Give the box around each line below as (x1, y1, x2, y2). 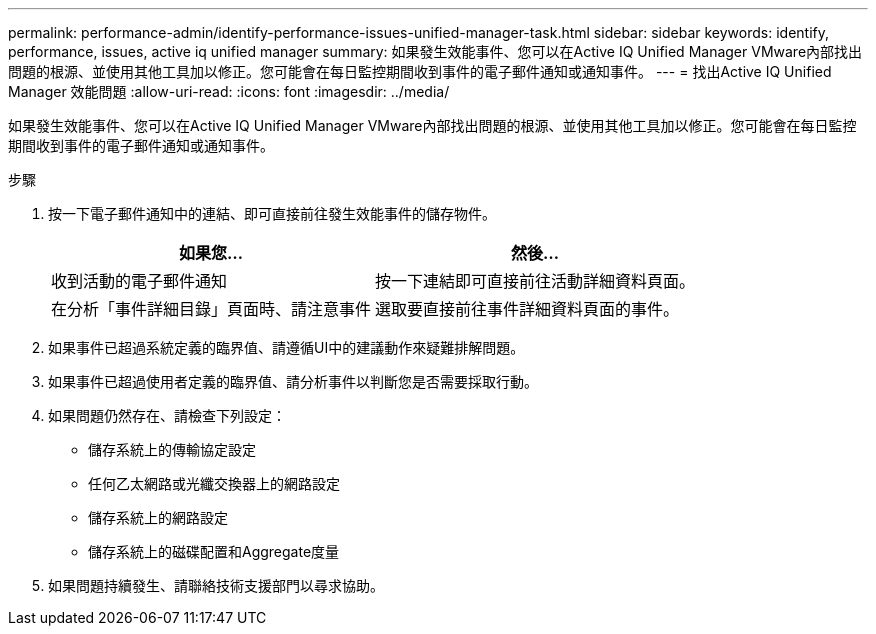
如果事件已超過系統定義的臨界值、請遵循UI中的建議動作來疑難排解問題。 (48, 339, 525, 356)
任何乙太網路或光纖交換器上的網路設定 (88, 475, 340, 492)
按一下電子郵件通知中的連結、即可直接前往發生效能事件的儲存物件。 (48, 205, 496, 222)
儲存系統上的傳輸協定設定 (88, 441, 256, 458)
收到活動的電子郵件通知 (51, 271, 228, 291)
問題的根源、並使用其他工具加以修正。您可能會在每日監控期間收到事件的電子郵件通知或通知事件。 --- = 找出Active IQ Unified (8, 63, 832, 80)
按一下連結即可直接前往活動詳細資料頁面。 (375, 271, 696, 291)
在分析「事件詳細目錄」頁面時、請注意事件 (51, 299, 372, 319)
